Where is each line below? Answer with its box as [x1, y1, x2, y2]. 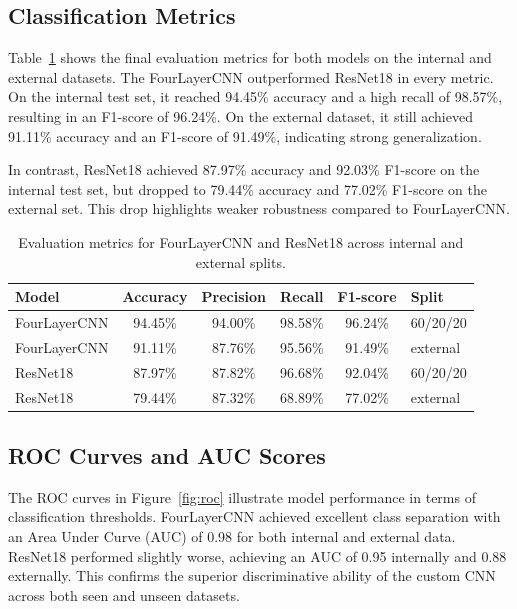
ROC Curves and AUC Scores [8, 440, 326, 470]
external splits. [195, 251, 286, 272]
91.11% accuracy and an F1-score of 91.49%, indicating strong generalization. [8, 125, 482, 146]
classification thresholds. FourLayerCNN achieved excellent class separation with [8, 506, 501, 527]
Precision [201, 286, 266, 307]
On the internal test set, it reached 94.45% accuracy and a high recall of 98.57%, [8, 86, 503, 107]
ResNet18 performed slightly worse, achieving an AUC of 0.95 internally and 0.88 [8, 545, 507, 566]
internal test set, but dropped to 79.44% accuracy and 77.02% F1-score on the [8, 178, 487, 199]
